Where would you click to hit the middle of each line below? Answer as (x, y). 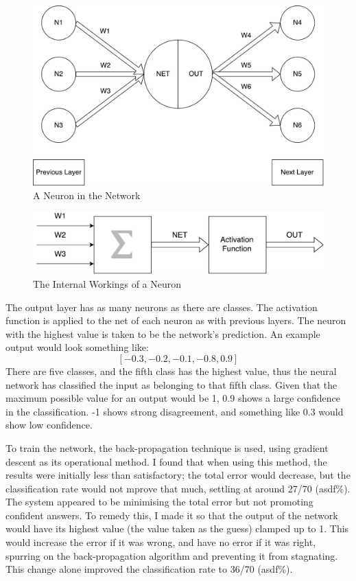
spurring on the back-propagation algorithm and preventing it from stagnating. (172, 555)
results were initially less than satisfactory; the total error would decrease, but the (178, 475)
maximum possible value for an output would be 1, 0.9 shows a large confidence (173, 398)
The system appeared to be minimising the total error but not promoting (159, 502)
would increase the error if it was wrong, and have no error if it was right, (161, 542)
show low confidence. (49, 425)
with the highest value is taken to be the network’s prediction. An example (163, 333)
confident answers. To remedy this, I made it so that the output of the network (172, 515)
